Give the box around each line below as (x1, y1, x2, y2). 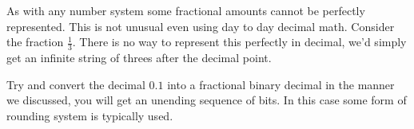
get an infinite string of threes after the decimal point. (6, 49, 272, 66)
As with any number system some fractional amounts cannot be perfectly (6, 2, 365, 18)
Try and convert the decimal (6, 76, 145, 92)
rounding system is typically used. (6, 107, 173, 123)
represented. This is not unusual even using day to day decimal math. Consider (6, 18, 395, 34)
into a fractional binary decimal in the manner (167, 76, 395, 92)
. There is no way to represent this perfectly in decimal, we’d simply (72, 33, 407, 50)
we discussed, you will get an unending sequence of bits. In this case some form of (6, 92, 407, 108)
